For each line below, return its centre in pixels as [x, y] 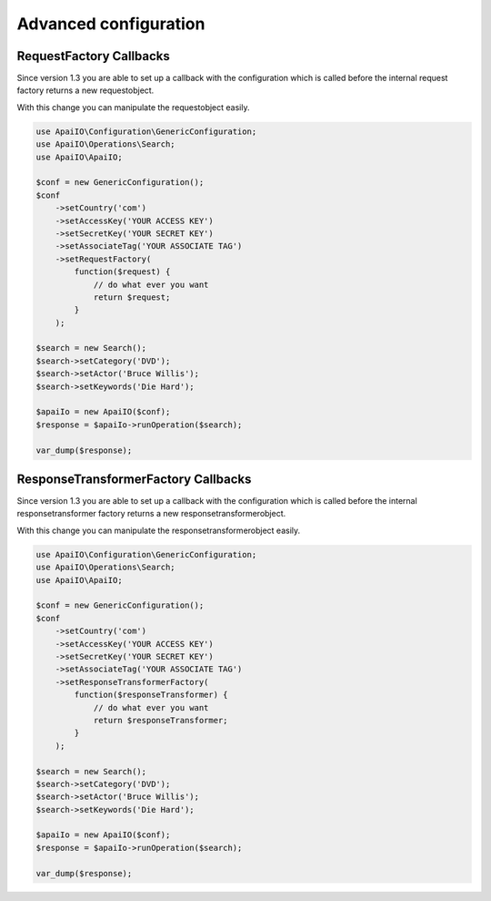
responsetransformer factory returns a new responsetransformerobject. [151, 514]
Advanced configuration [111, 24]
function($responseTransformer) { [151, 695]
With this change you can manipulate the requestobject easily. [133, 107]
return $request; [132, 297]
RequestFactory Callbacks [93, 56]
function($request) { [122, 272]
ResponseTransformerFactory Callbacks [134, 479]
